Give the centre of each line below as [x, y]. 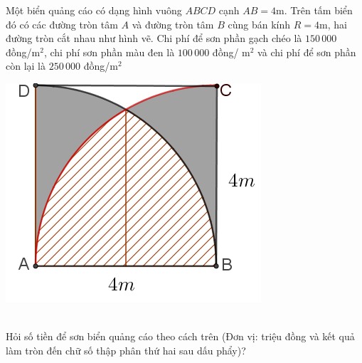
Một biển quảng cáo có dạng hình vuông [94, 10]
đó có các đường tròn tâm [62, 24]
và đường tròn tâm [173, 24]
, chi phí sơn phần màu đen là [109, 52]
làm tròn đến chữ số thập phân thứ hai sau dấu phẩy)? [126, 350]
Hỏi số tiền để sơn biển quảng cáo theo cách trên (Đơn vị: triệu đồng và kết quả [180, 336]
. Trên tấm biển [318, 10]
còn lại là [26, 66]
